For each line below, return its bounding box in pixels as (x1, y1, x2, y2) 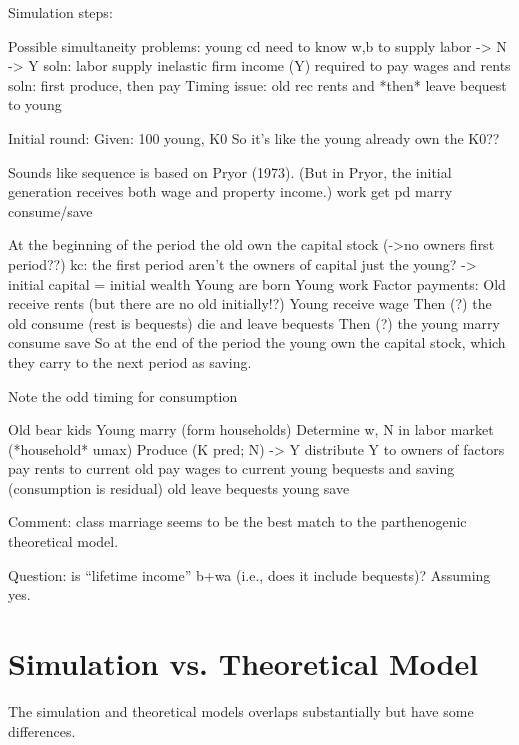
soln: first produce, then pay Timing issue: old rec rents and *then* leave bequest (8, 74, 507, 95)
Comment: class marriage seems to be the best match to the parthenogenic (8, 511, 467, 532)
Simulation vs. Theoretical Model (8, 643, 479, 684)
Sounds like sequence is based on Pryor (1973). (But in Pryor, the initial (8, 161, 452, 182)
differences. (8, 720, 76, 741)
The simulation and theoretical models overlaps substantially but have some (8, 700, 474, 721)
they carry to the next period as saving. (8, 351, 252, 372)
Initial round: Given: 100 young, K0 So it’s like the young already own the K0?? (8, 127, 500, 148)
